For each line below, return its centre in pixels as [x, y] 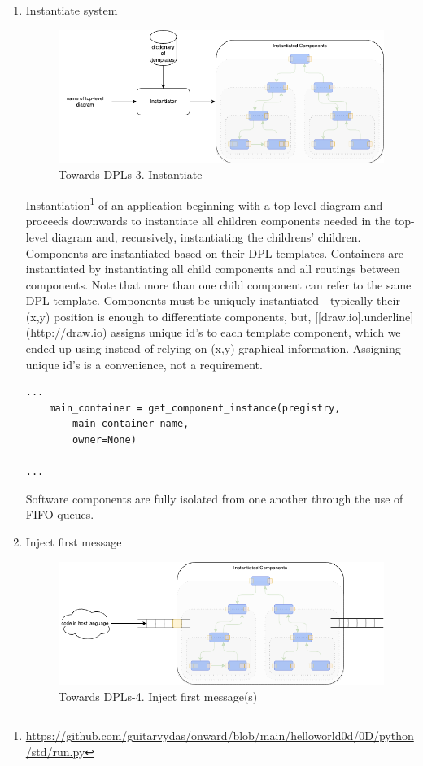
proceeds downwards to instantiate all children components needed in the [208, 221]
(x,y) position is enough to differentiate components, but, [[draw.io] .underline [218, 316]
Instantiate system [72, 10]
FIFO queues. [60, 514]
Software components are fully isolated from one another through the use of [214, 498]
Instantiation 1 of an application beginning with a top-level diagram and [204, 204]
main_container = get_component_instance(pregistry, [195, 408]
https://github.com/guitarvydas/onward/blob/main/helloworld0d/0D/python [220, 736]
